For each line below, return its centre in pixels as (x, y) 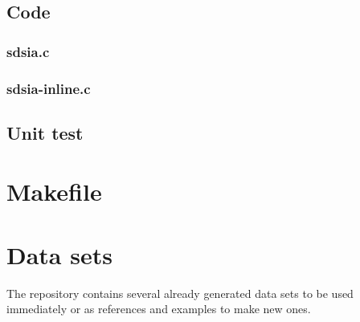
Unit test (45, 132)
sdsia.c (28, 51)
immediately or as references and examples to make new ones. (159, 309)
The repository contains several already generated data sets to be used (180, 293)
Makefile (54, 192)
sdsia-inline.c (49, 88)
